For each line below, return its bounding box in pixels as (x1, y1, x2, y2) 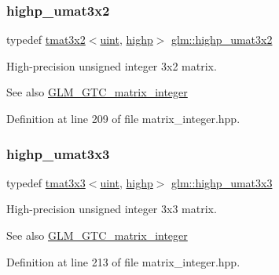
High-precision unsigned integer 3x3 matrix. (6, 201, 217, 217)
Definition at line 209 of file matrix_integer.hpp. (6, 110, 240, 126)
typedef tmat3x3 (6, 174, 86, 190)
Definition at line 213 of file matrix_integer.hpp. (6, 253, 240, 270)
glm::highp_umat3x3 (171, 174, 273, 190)
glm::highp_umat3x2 (171, 31, 273, 48)
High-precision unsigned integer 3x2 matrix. (6, 57, 217, 74)
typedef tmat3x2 (6, 31, 86, 48)
